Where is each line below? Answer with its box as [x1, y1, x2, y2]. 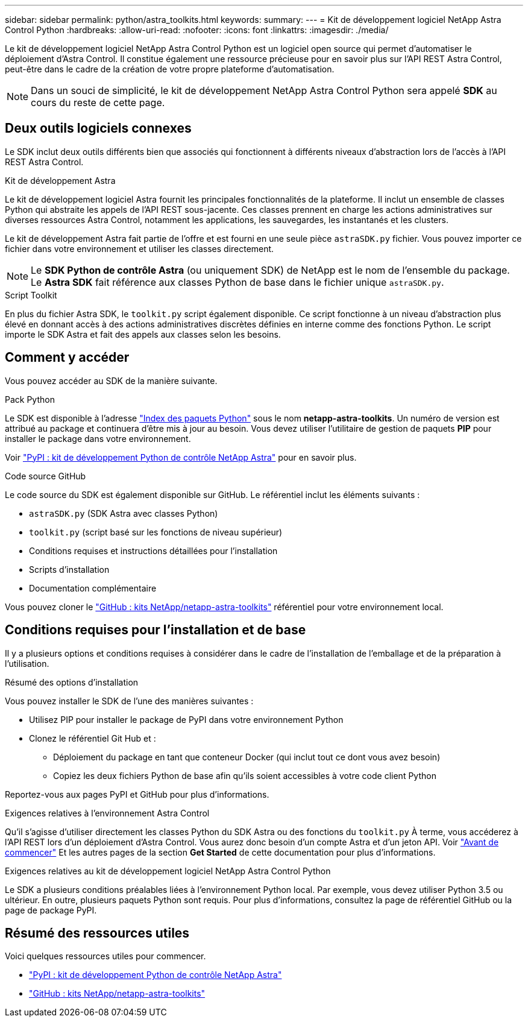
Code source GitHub [5, 470, 86, 481]
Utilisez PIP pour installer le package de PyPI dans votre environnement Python [29, 714, 344, 725]
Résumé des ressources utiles [5, 925, 190, 941]
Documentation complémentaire [29, 582, 157, 593]
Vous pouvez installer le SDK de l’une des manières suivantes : [5, 695, 254, 706]
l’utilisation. [5, 658, 49, 669]
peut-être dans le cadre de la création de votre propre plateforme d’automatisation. [5, 64, 335, 74]
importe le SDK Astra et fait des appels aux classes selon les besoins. [5, 329, 281, 339]
